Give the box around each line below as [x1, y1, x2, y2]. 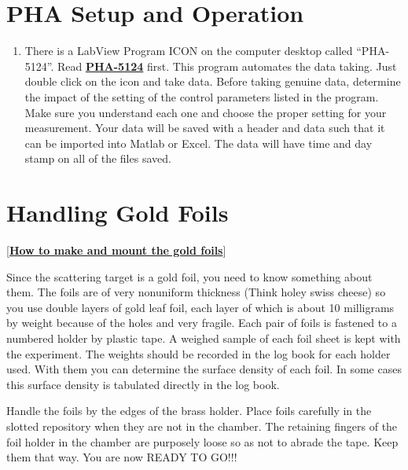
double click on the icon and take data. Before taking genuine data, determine [24, 73, 401, 90]
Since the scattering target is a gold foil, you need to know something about [6, 268, 373, 285]
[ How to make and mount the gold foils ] [6, 242, 226, 258]
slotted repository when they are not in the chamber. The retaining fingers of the [6, 417, 398, 434]
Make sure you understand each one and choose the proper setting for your [24, 104, 387, 120]
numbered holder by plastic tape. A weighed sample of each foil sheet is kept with [6, 329, 401, 346]
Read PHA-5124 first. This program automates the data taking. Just [57, 57, 397, 74]
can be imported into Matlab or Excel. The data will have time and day [24, 134, 373, 151]
